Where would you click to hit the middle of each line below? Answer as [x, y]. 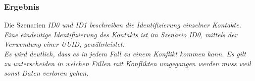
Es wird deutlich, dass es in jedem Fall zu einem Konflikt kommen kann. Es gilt [125, 54]
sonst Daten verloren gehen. [46, 73]
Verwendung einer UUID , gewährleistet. [64, 44]
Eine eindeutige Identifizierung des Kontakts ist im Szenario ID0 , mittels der [121, 34]
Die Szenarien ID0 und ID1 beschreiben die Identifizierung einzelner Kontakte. [123, 25]
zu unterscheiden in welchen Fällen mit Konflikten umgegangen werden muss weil [127, 63]
